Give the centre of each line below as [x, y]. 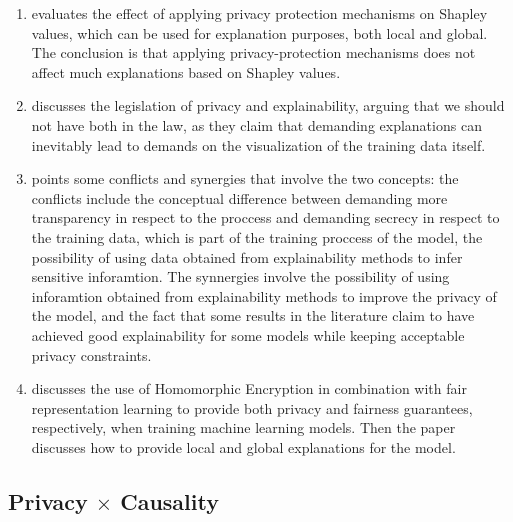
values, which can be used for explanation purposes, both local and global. [259, 32]
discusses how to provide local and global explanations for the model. [243, 446]
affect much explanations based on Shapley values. [186, 71]
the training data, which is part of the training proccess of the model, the [257, 236]
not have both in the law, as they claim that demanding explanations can [256, 124]
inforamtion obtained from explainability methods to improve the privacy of [264, 295]
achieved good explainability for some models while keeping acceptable [248, 334]
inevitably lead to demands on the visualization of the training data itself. [258, 144]
